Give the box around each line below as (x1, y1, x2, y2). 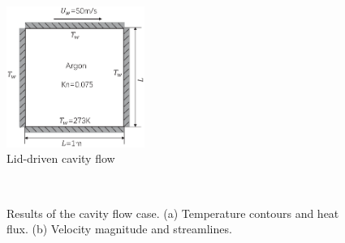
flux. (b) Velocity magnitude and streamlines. (6, 220, 232, 237)
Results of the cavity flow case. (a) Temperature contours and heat (6, 204, 339, 221)
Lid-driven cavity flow (6, 150, 115, 167)
